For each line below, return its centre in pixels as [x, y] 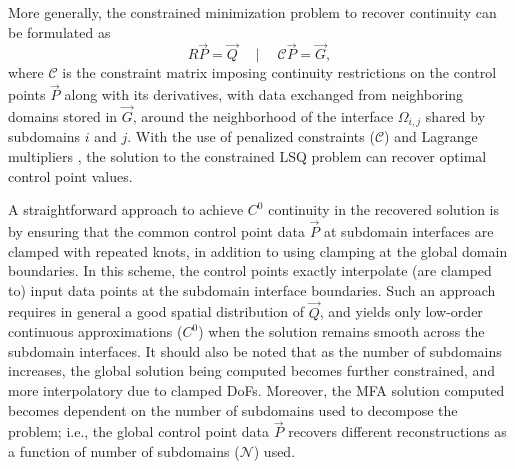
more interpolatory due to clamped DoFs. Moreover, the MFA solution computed [256, 390]
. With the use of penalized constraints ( [251, 136]
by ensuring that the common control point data [156, 231]
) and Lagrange [431, 136]
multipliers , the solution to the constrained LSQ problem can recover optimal [247, 156]
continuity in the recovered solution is [384, 209]
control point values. [70, 175]
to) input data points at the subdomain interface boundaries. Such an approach [252, 289]
